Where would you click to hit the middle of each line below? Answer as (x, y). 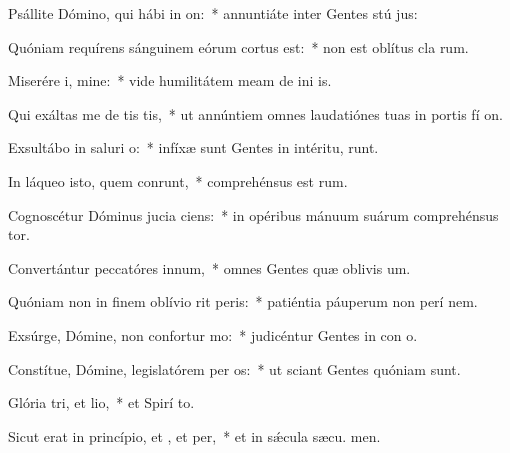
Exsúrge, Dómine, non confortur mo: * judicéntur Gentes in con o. (213, 334)
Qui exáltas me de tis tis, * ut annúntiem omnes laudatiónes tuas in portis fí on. (255, 113)
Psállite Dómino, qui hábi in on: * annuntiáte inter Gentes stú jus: (213, 13)
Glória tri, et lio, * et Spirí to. (101, 402)
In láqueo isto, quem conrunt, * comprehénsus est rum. (178, 180)
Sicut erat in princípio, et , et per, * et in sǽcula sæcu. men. (194, 435)
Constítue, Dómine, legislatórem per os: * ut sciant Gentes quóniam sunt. (234, 368)
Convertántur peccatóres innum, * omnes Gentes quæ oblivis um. (209, 267)
